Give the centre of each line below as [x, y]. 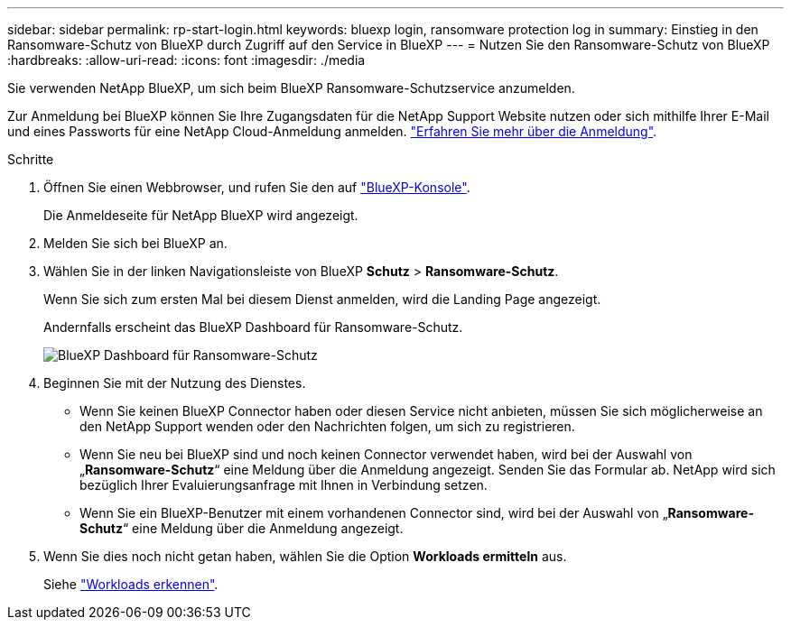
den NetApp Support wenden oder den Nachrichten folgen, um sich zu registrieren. [327, 426]
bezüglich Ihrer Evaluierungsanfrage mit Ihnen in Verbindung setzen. [284, 485]
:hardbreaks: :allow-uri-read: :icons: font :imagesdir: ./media [186, 60]
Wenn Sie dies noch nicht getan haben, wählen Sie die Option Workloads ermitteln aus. [305, 556]
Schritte [31, 159]
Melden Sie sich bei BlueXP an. [135, 243]
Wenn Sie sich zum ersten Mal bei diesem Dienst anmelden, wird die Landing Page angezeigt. [322, 299]
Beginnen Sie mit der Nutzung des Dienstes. [175, 383]
